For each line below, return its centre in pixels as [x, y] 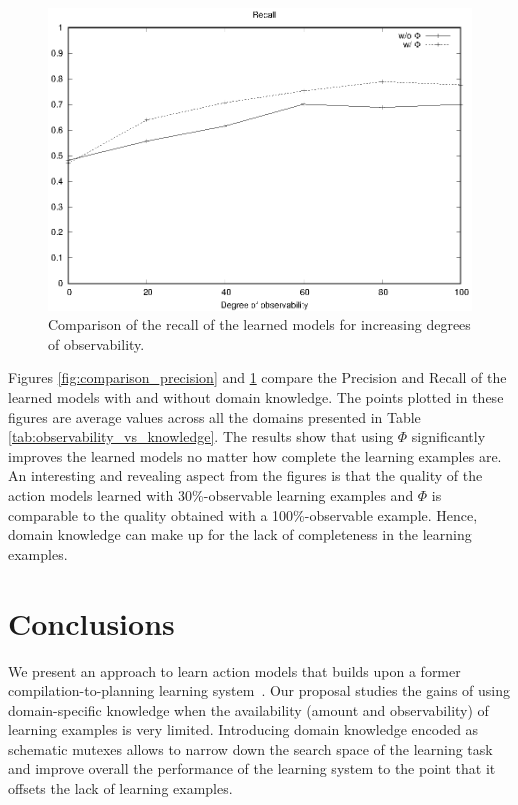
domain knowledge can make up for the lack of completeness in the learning [240, 534]
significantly [448, 436]
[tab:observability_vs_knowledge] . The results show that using [201, 436]
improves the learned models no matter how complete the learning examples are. [255, 455]
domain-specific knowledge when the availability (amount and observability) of [248, 709]
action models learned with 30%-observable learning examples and [211, 495]
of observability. [96, 343]
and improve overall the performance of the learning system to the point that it [252, 768]
